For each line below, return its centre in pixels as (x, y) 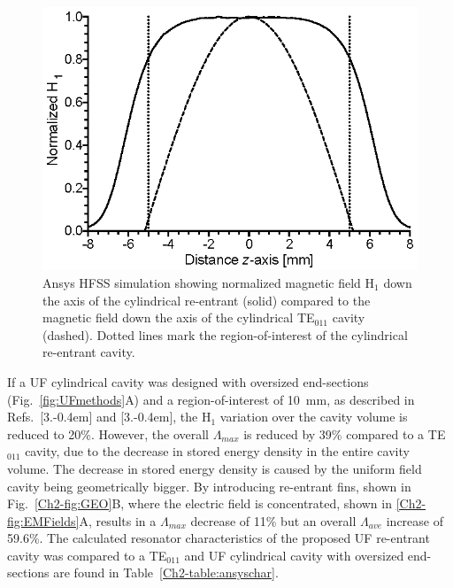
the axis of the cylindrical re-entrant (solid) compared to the (207, 300)
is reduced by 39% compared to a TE (345, 433)
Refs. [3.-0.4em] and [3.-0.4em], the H (109, 417)
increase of (415, 520)
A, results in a (118, 520)
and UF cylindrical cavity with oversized (294, 555)
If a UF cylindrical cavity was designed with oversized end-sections (188, 381)
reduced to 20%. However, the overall (108, 433)
